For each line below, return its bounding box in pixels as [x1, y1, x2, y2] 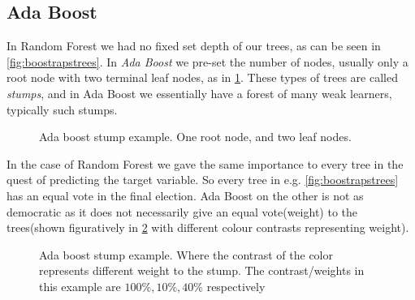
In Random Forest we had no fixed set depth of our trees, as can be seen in [6, 37, 381, 54]
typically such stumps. [6, 101, 118, 118]
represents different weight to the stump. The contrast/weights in [39, 262, 365, 279]
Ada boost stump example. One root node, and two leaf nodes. [39, 128, 352, 145]
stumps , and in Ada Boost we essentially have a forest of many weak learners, [6, 84, 392, 101]
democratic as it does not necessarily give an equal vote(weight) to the [6, 203, 357, 220]
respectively [206, 277, 266, 294]
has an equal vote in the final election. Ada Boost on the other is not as [6, 186, 364, 204]
